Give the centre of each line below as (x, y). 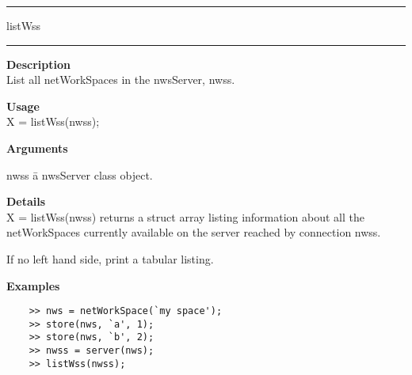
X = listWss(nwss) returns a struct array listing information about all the (185, 216)
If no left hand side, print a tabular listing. (110, 258)
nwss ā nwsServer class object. (80, 174)
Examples (33, 285)
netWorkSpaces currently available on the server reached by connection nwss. (194, 232)
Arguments (37, 148)
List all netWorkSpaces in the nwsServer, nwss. (121, 80)
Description (39, 64)
